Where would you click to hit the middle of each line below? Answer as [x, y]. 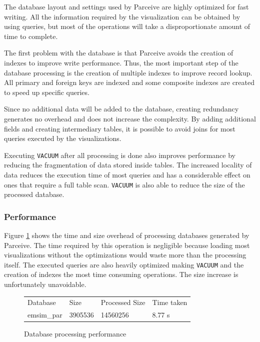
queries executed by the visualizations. [63, 138]
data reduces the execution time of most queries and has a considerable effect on [127, 174]
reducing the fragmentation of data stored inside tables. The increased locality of [128, 165]
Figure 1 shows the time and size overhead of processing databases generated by [127, 235]
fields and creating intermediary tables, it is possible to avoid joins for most [120, 128]
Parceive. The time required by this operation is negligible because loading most [127, 245]
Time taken [170, 302]
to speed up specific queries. [47, 92]
